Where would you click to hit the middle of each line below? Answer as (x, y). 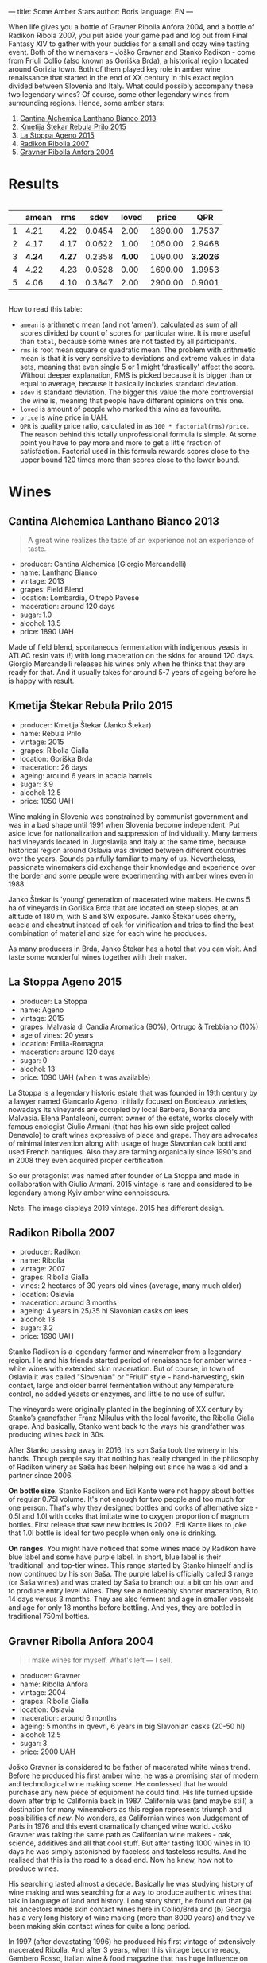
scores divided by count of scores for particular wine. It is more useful (135, 332)
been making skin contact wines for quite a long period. (99, 1926)
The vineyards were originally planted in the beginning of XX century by (126, 1410)
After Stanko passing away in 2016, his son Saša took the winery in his (123, 1450)
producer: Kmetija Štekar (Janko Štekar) (85, 725)
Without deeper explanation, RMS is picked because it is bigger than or (136, 375)
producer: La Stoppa (53, 1001)
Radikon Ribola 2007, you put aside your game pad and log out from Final (128, 35)
